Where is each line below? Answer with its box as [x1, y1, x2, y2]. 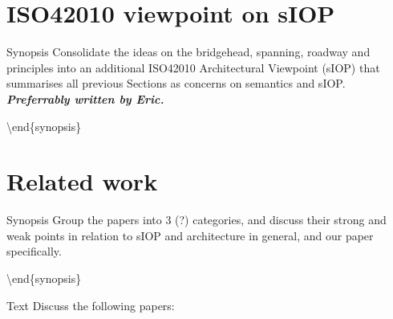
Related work [6, 165, 158, 198]
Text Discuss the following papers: [6, 297, 175, 313]
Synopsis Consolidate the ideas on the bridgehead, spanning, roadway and [6, 43, 371, 60]
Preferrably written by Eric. [6, 90, 164, 107]
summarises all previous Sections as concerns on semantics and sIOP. [6, 75, 346, 92]
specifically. [6, 243, 62, 260]
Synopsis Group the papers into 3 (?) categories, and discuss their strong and [6, 211, 387, 228]
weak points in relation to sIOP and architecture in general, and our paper [6, 227, 374, 243]
